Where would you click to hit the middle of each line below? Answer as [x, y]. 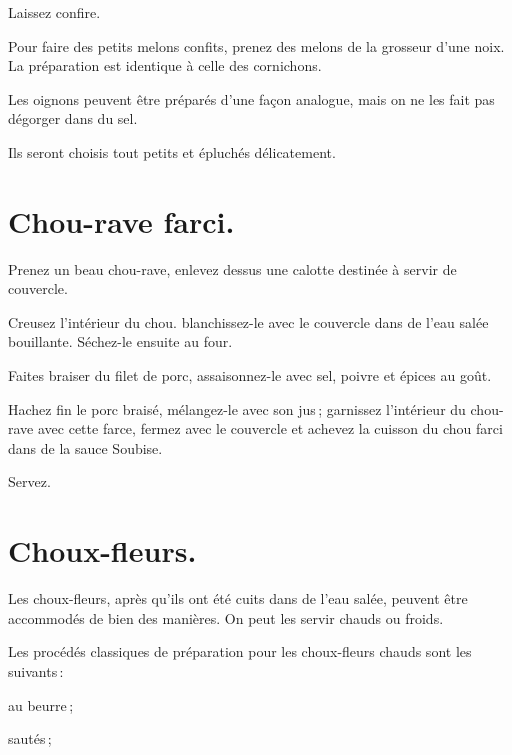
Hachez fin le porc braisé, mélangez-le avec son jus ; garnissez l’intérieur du [237, 408]
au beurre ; [41, 704]
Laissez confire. [54, 12]
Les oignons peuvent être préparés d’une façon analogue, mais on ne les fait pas [251, 98]
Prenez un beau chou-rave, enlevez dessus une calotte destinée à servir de [232, 268]
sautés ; [30, 738]
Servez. [29, 481]
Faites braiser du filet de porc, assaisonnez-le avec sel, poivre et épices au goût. [250, 375]
